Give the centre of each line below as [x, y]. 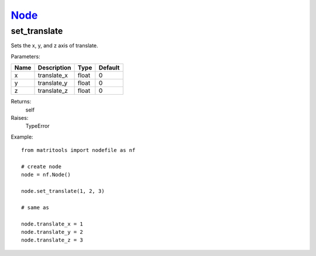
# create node [41, 166]
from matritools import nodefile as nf [78, 150]
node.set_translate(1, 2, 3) [63, 191]
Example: [22, 137]
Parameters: [25, 56]
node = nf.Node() [46, 175]
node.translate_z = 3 [52, 240]
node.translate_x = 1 [52, 224]
